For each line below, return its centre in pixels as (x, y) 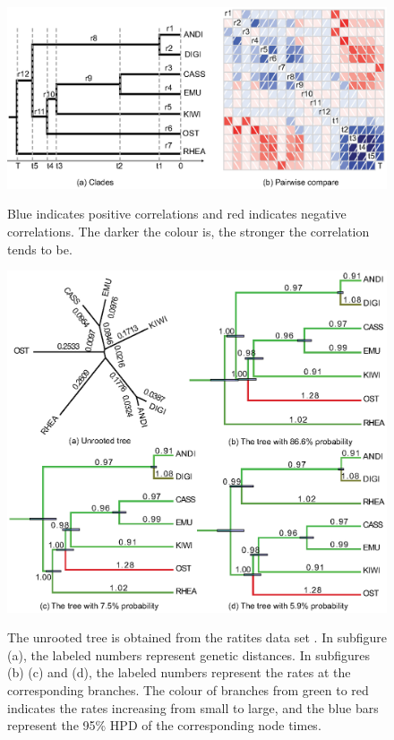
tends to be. (40, 249)
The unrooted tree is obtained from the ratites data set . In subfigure (197, 637)
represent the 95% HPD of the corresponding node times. (164, 725)
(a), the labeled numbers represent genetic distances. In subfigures (189, 654)
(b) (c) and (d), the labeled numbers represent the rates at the (179, 672)
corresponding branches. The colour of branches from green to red (188, 689)
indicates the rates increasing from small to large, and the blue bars (193, 707)
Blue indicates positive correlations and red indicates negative (177, 214)
